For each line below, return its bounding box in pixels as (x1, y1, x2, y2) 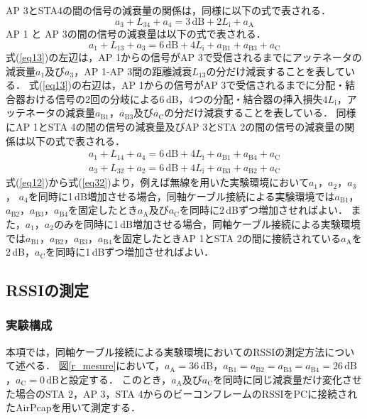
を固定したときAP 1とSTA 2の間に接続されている (112, 230, 341, 245)
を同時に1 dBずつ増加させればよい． (45, 244, 214, 259)
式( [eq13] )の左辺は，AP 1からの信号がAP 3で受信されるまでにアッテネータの (6, 50, 362, 65)
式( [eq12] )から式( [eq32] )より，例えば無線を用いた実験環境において (6, 175, 309, 190)
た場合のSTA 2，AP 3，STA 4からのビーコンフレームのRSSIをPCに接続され (6, 386, 358, 401)
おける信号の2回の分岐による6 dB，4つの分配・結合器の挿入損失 (25, 91, 323, 106)
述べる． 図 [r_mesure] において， (15, 358, 165, 373)
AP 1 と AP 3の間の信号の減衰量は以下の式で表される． (6, 26, 266, 41)
